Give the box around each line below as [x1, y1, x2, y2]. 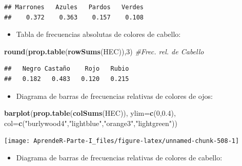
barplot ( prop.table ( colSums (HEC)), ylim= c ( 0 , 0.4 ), [4, 108, 176, 118]
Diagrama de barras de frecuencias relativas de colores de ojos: [16, 90, 213, 101]
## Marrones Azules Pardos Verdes [4, 4, 144, 11]
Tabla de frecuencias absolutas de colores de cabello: [16, 29, 181, 39]
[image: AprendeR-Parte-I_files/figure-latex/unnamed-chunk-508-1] [4, 137, 239, 145]
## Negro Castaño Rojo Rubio [4, 65, 129, 73]
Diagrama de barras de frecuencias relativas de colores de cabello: [16, 152, 223, 162]
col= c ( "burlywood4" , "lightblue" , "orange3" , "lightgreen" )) [4, 117, 177, 128]
